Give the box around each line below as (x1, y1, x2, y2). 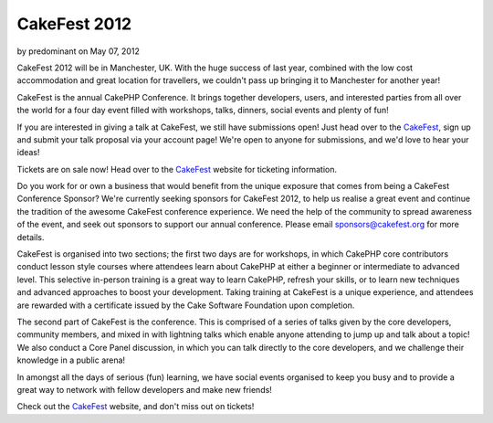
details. (16, 231, 45, 242)
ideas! (16, 147, 40, 158)
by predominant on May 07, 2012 (16, 46, 141, 57)
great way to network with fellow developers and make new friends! (16, 384, 273, 395)
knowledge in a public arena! (16, 354, 126, 365)
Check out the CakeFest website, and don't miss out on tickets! (16, 401, 255, 412)
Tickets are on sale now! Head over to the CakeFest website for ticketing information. (16, 164, 338, 174)
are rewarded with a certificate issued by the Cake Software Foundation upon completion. (16, 300, 355, 311)
